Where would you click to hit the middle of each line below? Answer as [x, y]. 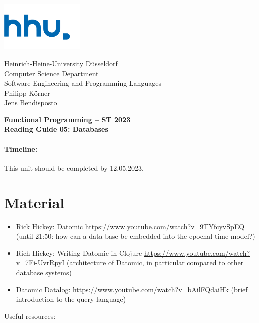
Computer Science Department [51, 73]
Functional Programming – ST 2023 [67, 119]
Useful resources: [30, 316]
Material [34, 202]
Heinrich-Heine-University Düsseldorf [61, 63]
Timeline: [21, 149]
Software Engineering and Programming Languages [83, 83]
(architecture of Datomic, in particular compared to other [155, 263]
